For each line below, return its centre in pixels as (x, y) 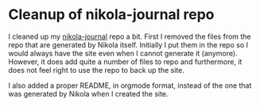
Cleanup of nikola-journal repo (111, 15)
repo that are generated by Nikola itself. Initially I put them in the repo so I (128, 44)
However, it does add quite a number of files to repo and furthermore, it (125, 62)
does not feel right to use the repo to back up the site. (96, 70)
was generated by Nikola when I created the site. (88, 93)
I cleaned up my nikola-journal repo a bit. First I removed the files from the (130, 36)
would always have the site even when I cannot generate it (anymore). (123, 53)
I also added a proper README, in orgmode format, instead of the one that (130, 85)
